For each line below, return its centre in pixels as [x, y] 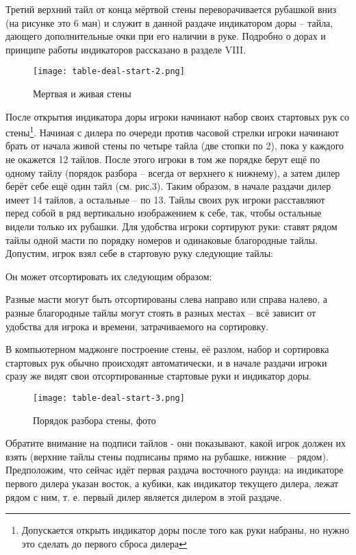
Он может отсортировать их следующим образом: [109, 276]
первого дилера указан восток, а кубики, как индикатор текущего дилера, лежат [172, 483]
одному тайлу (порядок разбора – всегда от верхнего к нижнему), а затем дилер [173, 172]
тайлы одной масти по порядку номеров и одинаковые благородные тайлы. [162, 239]
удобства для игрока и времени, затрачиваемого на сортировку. [137, 326]
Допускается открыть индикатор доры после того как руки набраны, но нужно [185, 530]
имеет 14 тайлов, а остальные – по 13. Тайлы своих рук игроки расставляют [165, 199]
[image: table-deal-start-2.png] [109, 72]
